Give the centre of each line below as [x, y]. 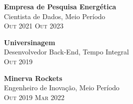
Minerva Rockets [33, 78]
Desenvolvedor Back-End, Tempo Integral [66, 52]
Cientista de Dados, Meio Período [55, 16]
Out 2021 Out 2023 [34, 26]
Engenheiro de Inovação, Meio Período [62, 88]
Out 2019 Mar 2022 [34, 97]
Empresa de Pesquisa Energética [60, 6]
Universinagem [30, 42]
